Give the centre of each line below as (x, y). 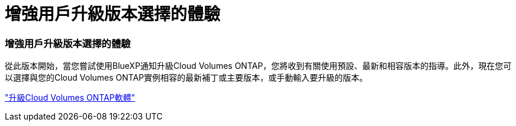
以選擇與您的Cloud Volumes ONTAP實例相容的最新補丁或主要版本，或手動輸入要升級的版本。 (186, 78)
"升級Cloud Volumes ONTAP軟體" (70, 98)
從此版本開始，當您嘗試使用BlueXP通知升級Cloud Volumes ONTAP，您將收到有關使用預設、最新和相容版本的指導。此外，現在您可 (258, 66)
